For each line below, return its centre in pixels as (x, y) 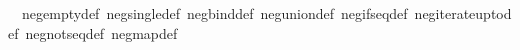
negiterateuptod (463, 13)
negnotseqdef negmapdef (101, 32)
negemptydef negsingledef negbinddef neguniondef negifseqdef (214, 13)
